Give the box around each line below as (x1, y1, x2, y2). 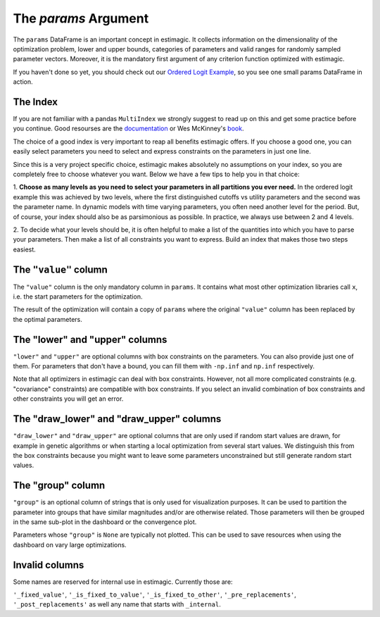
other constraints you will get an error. (13, 394, 124, 403)
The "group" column (13, 480, 106, 492)
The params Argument (13, 11, 149, 26)
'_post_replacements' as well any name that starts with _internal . (13, 600, 221, 609)
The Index (13, 96, 58, 108)
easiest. (13, 245, 37, 254)
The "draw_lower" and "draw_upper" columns (13, 413, 222, 425)
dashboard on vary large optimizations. (13, 540, 127, 549)
